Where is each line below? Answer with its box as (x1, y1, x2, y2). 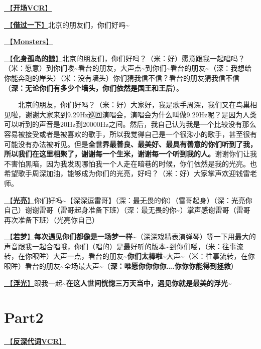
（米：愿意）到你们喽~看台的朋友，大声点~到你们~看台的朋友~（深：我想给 (4, 63, 252, 73)
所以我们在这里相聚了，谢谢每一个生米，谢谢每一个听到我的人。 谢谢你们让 (4, 148, 250, 159)
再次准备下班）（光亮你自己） (4, 214, 99, 225)
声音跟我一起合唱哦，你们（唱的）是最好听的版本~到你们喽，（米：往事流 (4, 241, 243, 251)
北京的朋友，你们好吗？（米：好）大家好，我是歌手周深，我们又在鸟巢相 (18, 99, 257, 110)
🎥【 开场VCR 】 (4, 3, 52, 13)
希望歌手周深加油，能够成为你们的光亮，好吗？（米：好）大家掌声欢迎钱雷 (4, 168, 250, 179)
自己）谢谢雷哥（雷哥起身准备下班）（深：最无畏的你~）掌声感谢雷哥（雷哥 (4, 205, 250, 215)
